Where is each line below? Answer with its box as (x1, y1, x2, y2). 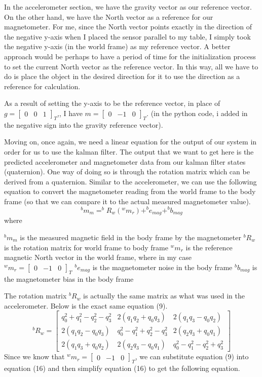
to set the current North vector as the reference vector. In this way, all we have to (4, 61, 258, 71)
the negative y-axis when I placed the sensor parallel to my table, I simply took (4, 31, 251, 42)
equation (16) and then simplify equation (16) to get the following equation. (4, 363, 240, 373)
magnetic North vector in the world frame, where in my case (4, 252, 192, 262)
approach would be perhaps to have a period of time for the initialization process (4, 51, 256, 61)
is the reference (185, 242, 233, 252)
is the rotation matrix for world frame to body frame (4, 242, 168, 252)
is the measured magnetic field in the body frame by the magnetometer (20, 232, 241, 243)
